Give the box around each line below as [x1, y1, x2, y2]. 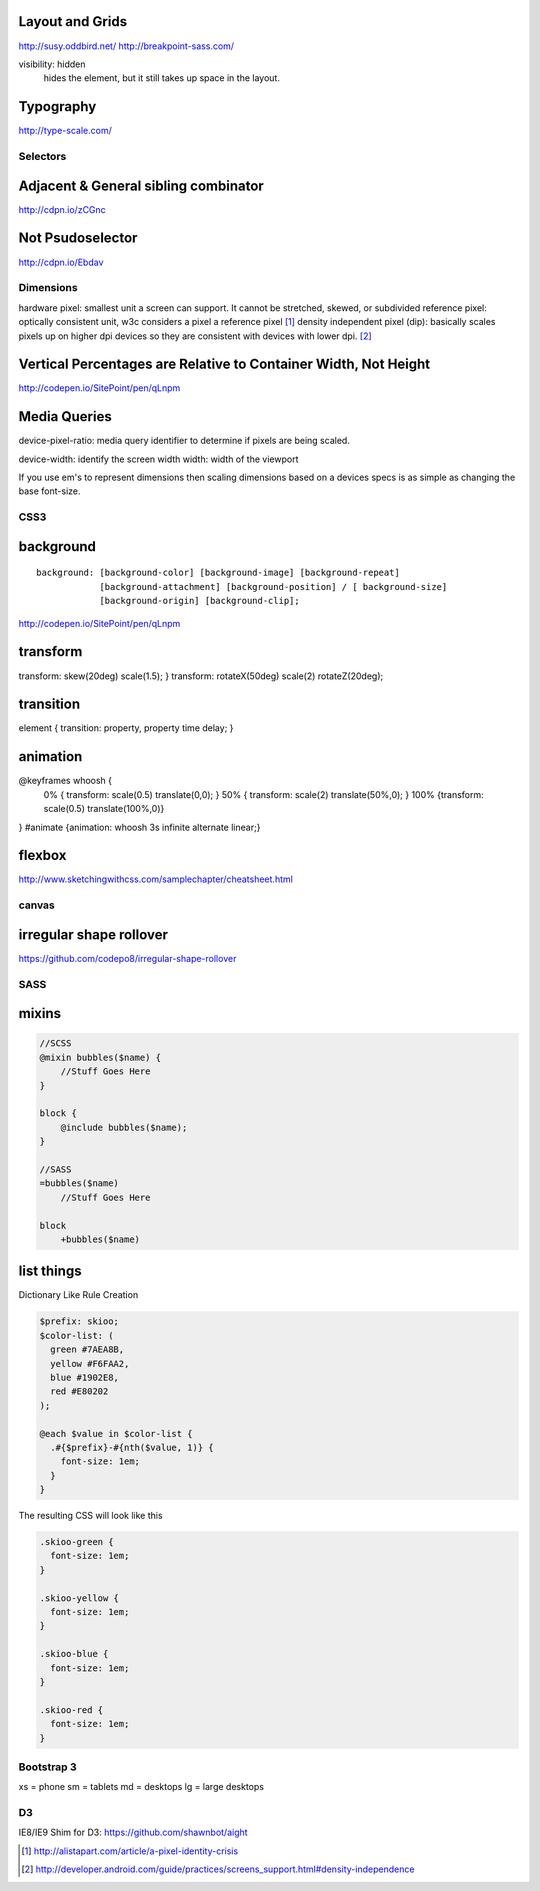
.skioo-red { [39, 1704, 104, 1715]
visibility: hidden [18, 58, 86, 70]
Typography [18, 98, 97, 115]
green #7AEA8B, [50, 1344, 125, 1355]
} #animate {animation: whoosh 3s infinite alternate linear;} [18, 821, 261, 833]
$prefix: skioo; [39, 1316, 120, 1327]
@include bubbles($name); [60, 1121, 188, 1133]
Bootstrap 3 [18, 1760, 77, 1774]
